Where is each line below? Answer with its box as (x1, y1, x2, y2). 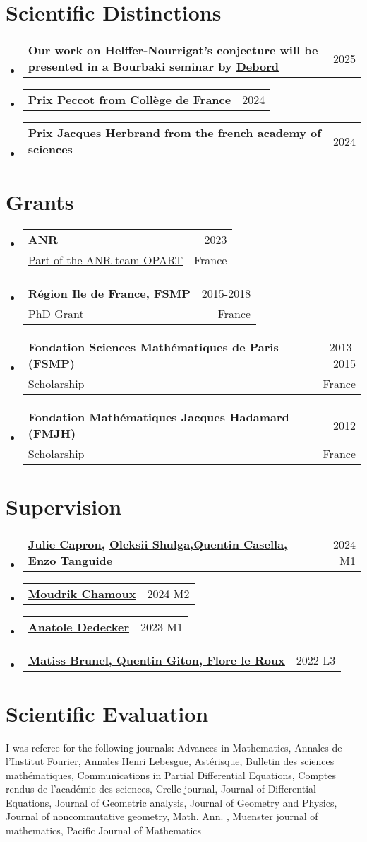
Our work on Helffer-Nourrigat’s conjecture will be (28, 42, 318, 59)
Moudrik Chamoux (28, 585, 136, 602)
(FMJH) (28, 425, 76, 442)
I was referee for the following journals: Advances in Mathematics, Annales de (6, 739, 342, 754)
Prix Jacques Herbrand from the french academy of (28, 124, 321, 141)
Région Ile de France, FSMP (28, 285, 191, 302)
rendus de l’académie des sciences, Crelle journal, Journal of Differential (6, 781, 316, 796)
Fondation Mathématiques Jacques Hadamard (28, 409, 289, 426)
